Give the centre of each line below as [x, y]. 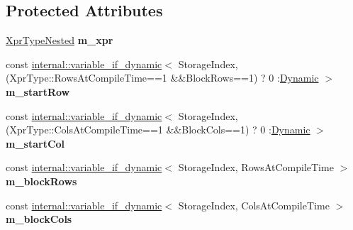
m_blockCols [39, 219]
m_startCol [35, 143]
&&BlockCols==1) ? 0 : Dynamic [238, 130]
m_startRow [38, 91]
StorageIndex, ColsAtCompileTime [254, 205]
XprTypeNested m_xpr [60, 40]
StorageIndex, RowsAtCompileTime [256, 167]
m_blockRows [41, 181]
